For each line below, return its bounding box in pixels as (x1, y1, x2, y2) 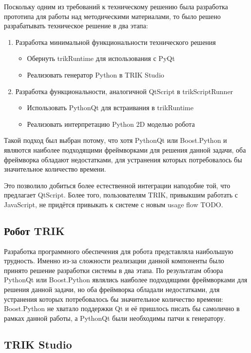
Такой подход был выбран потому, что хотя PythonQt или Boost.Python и (4, 135, 227, 145)
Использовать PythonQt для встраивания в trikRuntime (27, 102, 193, 113)
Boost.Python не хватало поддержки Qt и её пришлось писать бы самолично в (4, 303, 240, 314)
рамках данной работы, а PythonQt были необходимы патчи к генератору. (4, 313, 226, 323)
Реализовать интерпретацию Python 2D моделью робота (27, 118, 195, 129)
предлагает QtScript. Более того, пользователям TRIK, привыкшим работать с (4, 190, 238, 200)
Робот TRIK (4, 223, 65, 238)
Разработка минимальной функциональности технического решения (15, 37, 216, 47)
